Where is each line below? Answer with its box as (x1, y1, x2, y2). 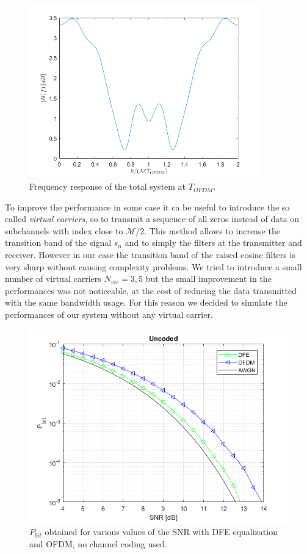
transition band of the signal (5, 236, 112, 249)
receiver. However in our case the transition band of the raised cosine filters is (5, 248, 295, 261)
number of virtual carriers (5, 272, 101, 285)
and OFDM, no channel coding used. (29, 537, 167, 550)
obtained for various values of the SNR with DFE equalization (45, 525, 278, 538)
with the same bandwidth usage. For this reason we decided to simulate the (5, 296, 287, 309)
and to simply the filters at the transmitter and (125, 236, 302, 249)
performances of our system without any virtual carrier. (5, 308, 213, 320)
